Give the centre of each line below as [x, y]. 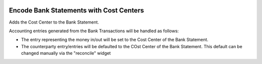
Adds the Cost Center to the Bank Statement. [54, 22]
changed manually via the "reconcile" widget [66, 53]
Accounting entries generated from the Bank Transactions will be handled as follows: [94, 31]
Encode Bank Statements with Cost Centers [76, 10]
